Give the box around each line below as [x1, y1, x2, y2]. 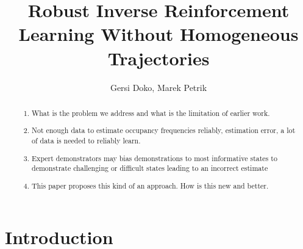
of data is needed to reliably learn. [32, 135, 141, 146]
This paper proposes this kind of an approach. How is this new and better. [32, 180, 269, 190]
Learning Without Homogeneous [18, 21, 299, 46]
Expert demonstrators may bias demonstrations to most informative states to [32, 153, 277, 163]
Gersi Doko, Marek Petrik [110, 81, 207, 93]
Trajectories [107, 45, 210, 70]
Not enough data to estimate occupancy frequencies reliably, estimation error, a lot [32, 125, 296, 135]
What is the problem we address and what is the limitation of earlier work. [32, 107, 270, 118]
